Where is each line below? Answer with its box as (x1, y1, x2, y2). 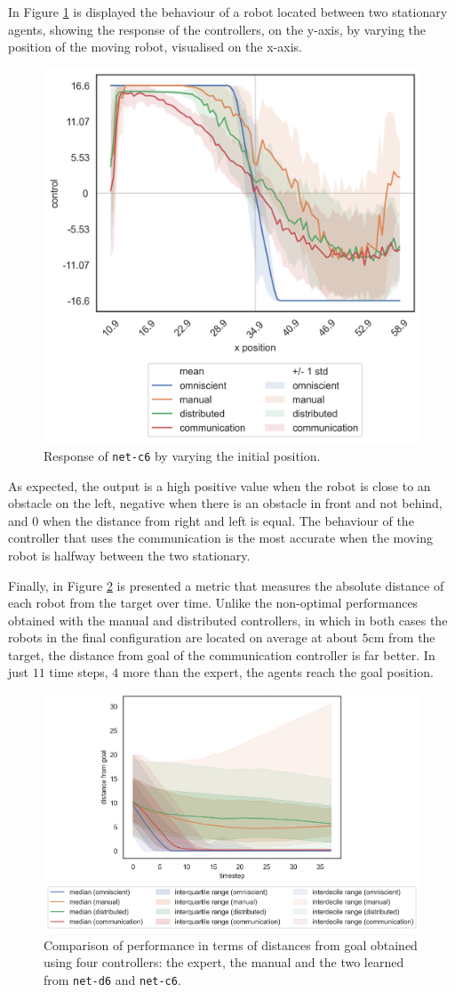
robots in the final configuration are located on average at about (8, 628, 358, 647)
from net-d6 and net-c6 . (44, 971, 181, 989)
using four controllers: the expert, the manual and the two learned (44, 953, 404, 972)
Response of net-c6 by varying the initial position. (44, 446, 321, 464)
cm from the (368, 628, 435, 647)
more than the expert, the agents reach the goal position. (122, 663, 434, 681)
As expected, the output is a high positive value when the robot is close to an (8, 476, 431, 495)
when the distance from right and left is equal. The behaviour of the (42, 511, 414, 529)
